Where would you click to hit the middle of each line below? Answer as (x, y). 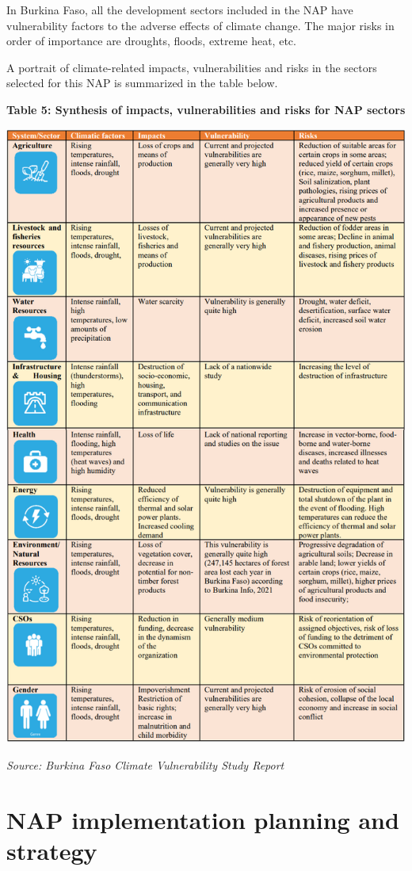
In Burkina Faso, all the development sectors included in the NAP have (180, 10)
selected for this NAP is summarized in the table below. (142, 83)
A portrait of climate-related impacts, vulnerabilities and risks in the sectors (192, 67)
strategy (52, 851)
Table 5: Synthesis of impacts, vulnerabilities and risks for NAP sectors (206, 109)
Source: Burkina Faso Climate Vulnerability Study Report (145, 765)
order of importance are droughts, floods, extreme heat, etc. (151, 41)
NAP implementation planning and (203, 819)
